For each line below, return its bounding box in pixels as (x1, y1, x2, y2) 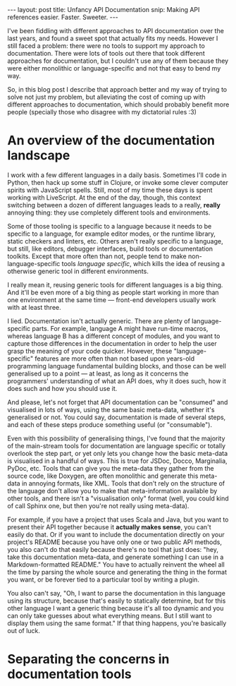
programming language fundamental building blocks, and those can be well (7, 361, 227, 370)
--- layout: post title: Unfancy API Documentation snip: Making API (7, 6, 200, 13)
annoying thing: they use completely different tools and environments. (7, 208, 211, 217)
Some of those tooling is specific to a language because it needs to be (7, 222, 212, 230)
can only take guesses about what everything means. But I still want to (7, 611, 213, 620)
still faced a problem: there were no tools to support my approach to (7, 42, 206, 50)
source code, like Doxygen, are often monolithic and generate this (7, 471, 199, 480)
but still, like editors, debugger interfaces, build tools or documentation (7, 244, 213, 253)
